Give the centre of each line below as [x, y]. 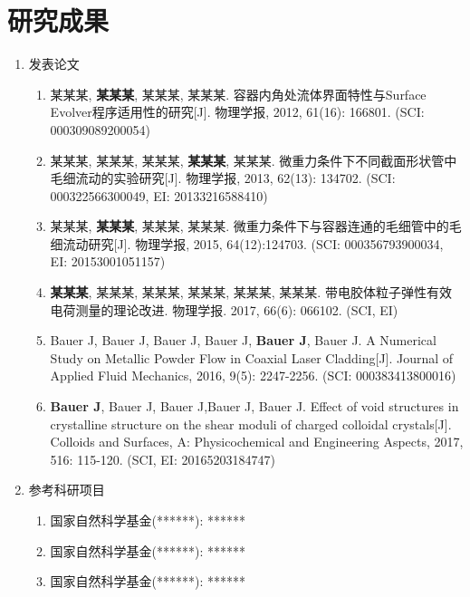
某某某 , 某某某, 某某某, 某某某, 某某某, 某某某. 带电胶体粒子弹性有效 [251, 292]
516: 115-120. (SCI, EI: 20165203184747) [163, 459]
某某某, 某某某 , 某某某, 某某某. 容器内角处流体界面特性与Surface [238, 94]
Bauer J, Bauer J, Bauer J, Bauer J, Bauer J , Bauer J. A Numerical [243, 340]
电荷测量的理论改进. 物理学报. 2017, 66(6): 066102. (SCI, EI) [224, 309]
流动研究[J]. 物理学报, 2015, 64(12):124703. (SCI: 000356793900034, [253, 243]
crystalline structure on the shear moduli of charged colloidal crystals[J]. [251, 424]
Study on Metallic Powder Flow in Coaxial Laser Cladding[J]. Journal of [252, 357]
